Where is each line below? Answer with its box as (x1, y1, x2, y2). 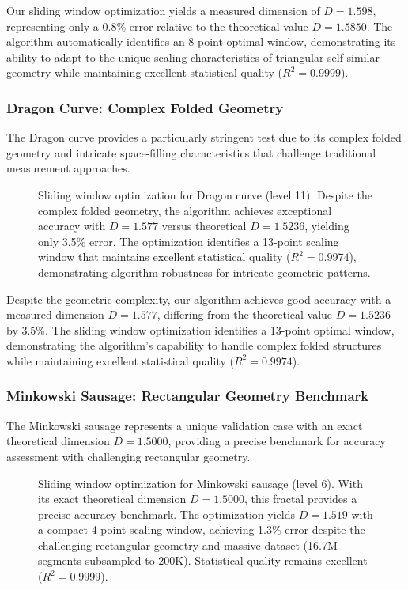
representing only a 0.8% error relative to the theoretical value (6, 17, 308, 34)
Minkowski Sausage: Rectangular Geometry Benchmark (6, 386, 369, 406)
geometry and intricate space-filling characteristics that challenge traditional (6, 144, 376, 161)
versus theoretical (161, 217, 247, 234)
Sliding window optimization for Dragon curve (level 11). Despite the (38, 186, 372, 202)
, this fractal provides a (244, 490, 357, 507)
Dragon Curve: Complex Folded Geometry (6, 97, 284, 117)
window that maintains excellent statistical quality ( (38, 248, 291, 265)
